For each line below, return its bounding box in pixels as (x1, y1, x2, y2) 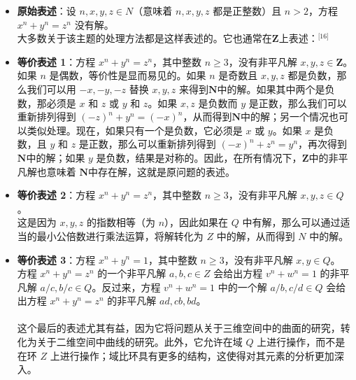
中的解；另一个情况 (241, 109, 329, 124)
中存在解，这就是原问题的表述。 (88, 164, 236, 178)
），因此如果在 (164, 215, 229, 230)
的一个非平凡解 (97, 266, 166, 281)
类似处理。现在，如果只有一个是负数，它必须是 (27, 122, 243, 137)
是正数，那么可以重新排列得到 (78, 136, 216, 151)
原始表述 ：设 (17, 3, 76, 17)
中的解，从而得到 (216, 228, 295, 243)
